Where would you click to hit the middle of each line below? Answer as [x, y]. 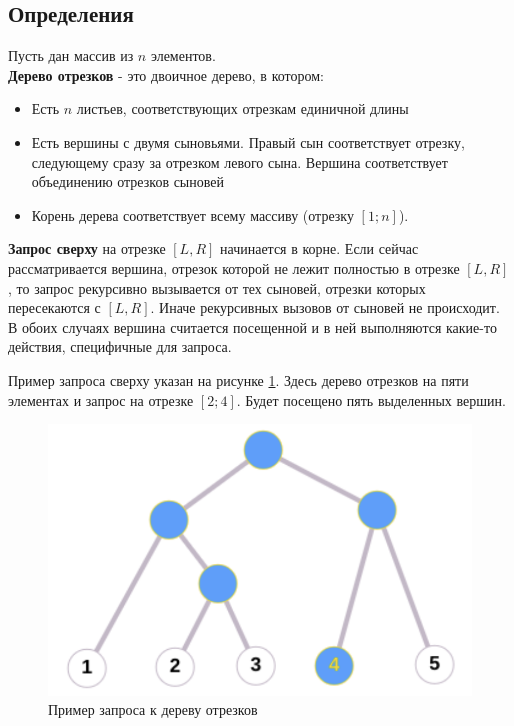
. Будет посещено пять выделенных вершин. [371, 399]
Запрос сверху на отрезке [87, 248]
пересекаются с [54, 307]
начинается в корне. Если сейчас [319, 248]
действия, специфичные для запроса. [120, 346]
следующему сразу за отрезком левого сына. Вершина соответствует [239, 161]
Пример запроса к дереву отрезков [153, 709]
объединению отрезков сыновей [127, 181]
